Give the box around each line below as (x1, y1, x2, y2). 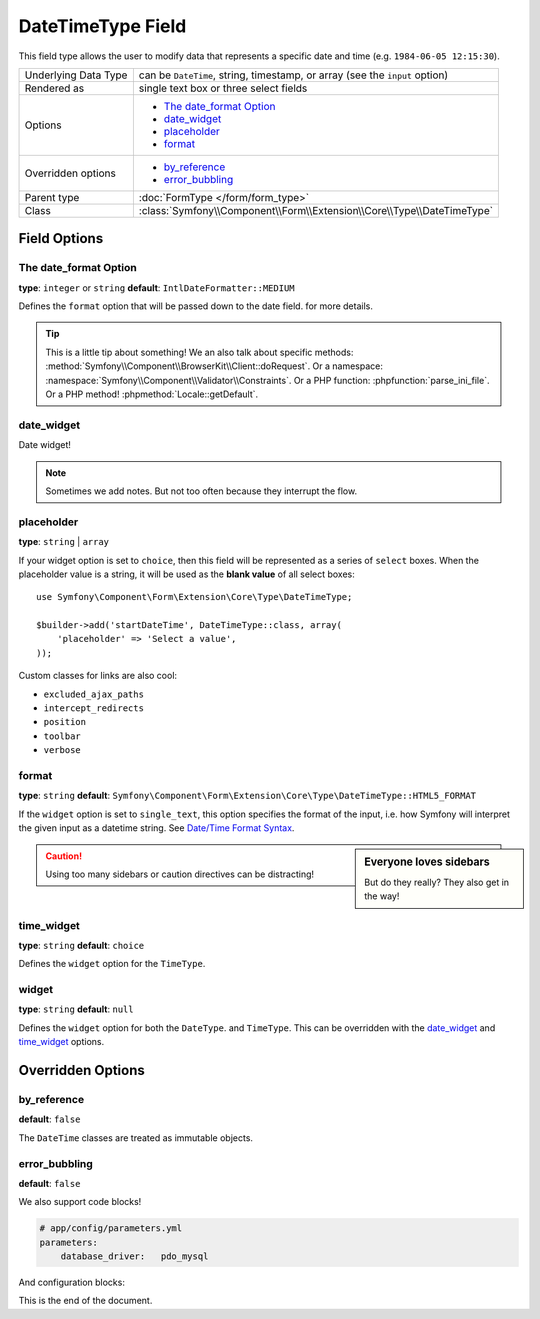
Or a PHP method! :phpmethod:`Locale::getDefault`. (45, 388, 259, 400)
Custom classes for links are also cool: (18, 670, 178, 682)
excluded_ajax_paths (43, 688, 145, 700)
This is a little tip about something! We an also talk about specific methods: (45, 346, 354, 358)
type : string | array (18, 536, 110, 548)
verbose (43, 745, 82, 756)
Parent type (24, 190, 80, 204)
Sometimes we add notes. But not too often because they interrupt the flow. (45, 485, 358, 497)
